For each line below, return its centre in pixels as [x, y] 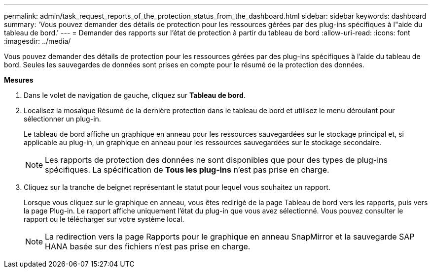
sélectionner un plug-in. [62, 119]
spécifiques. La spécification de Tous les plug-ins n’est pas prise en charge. [187, 170]
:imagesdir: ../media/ [37, 41]
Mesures [19, 80]
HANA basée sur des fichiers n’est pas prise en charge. [148, 246]
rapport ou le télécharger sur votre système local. [104, 219]
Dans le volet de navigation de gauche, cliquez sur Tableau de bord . [135, 95]
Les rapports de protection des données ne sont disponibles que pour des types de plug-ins [216, 160]
